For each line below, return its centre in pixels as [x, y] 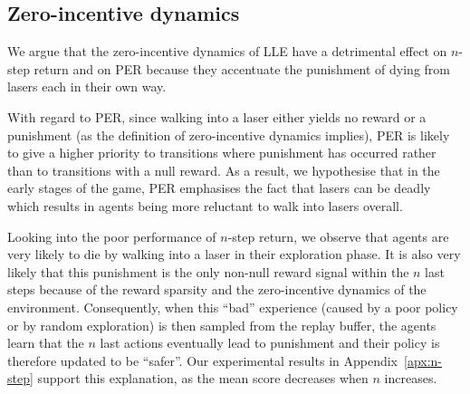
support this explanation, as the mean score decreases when [203, 378]
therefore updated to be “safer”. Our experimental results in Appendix [203, 360]
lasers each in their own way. [87, 86]
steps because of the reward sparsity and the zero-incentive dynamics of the [217, 289]
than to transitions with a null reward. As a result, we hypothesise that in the [224, 170]
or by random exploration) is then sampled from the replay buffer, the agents [222, 325]
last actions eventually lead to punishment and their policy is [270, 343]
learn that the [46, 343]
